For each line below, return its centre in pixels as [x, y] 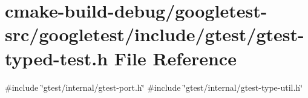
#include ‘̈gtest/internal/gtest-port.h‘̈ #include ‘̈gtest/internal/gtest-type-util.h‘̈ [154, 87]
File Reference [175, 58]
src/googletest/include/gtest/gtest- [155, 34]
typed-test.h [57, 58]
